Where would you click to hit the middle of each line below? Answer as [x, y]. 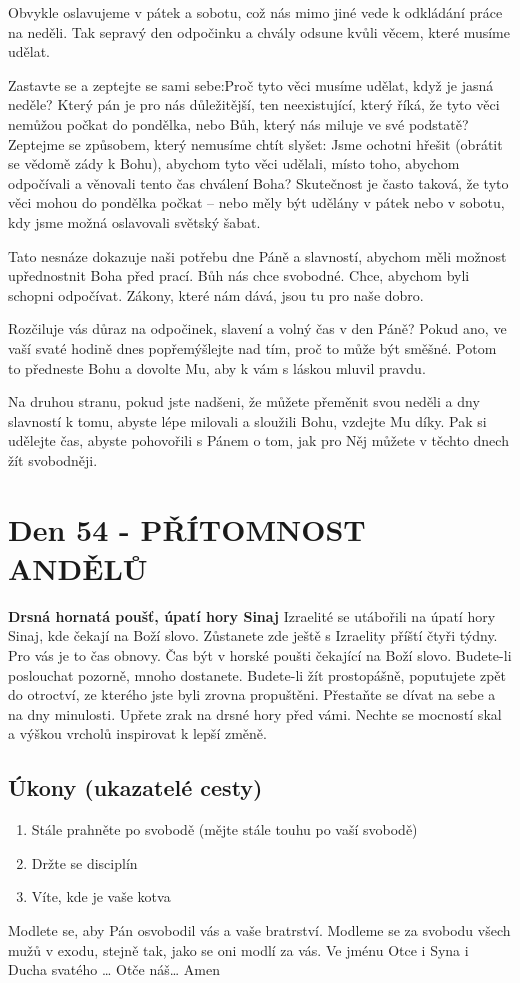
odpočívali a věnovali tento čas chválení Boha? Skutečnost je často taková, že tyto [258, 182]
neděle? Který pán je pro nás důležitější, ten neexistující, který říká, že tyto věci [254, 104]
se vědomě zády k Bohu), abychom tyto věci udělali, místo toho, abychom [234, 163]
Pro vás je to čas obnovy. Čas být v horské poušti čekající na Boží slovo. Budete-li [260, 654]
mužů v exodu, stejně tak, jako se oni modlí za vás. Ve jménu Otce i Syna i [238, 949]
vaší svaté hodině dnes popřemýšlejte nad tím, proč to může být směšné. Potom [252, 347]
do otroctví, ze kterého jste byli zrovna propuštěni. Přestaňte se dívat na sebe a [252, 694]
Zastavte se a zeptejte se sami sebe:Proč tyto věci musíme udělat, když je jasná [251, 84]
